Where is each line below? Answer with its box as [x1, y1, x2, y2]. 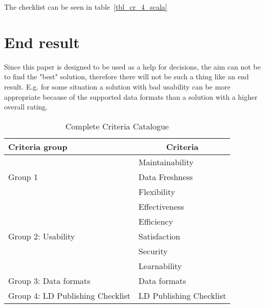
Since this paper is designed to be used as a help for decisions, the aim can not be [4, 61, 261, 72]
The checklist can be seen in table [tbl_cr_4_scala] [4, 2, 167, 12]
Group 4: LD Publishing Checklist [8, 289, 130, 301]
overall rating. [4, 101, 48, 112]
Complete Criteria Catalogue [65, 120, 169, 132]
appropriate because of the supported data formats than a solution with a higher [4, 91, 258, 102]
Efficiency [138, 215, 173, 227]
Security [138, 245, 168, 257]
